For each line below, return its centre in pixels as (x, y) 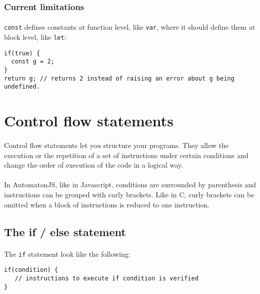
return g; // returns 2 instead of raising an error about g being (119, 78)
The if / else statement (65, 231)
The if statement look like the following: (67, 253)
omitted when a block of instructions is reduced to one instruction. (107, 204)
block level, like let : (35, 37)
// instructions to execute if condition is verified (107, 278)
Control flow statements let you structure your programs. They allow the (116, 145)
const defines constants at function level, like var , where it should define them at (130, 27)
